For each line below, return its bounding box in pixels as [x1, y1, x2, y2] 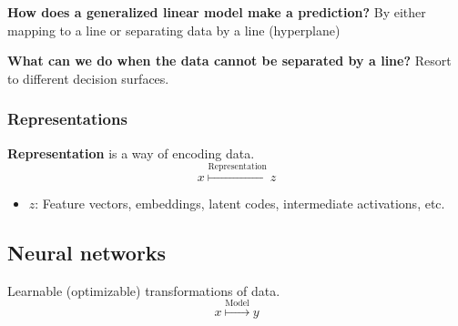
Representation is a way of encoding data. [7, 143, 255, 162]
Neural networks [7, 238, 167, 266]
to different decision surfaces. [7, 68, 169, 87]
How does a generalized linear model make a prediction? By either [7, 3, 426, 21]
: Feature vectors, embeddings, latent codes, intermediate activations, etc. [35, 193, 445, 212]
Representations [7, 107, 127, 130]
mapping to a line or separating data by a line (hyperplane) [7, 20, 341, 39]
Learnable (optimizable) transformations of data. [7, 280, 280, 300]
